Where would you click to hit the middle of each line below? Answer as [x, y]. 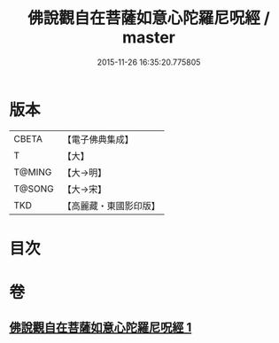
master [149, 38]
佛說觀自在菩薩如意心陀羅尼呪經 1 [101, 327]
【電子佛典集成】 [98, 139]
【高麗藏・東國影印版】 [112, 206]
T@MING [33, 172]
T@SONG [34, 189]
